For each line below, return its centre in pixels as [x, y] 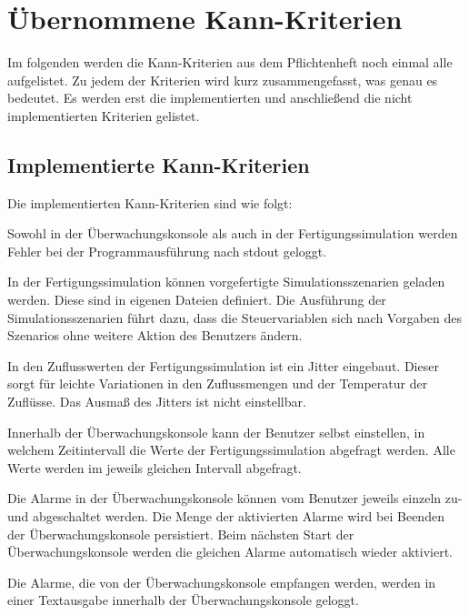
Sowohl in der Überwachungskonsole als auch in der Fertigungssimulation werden [233, 233]
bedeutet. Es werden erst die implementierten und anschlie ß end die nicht [210, 98]
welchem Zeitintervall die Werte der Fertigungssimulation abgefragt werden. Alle [231, 450]
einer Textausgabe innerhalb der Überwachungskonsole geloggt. [183, 600]
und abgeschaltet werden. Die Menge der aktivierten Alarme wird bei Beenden [226, 516]
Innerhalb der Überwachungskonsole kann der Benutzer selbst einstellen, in [216, 432]
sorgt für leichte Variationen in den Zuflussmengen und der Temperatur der [218, 383]
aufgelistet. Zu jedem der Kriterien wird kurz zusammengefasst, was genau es [223, 80]
